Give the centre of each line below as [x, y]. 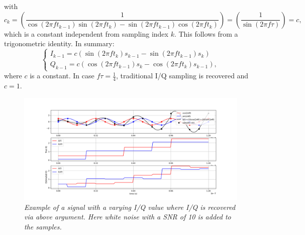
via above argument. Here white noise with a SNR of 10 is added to [128, 217]
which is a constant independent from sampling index [86, 33]
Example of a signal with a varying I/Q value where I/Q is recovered [130, 207]
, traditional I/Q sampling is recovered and [182, 76]
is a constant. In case [62, 76]
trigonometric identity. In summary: [59, 43]
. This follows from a [206, 33]
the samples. [43, 227]
